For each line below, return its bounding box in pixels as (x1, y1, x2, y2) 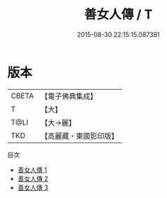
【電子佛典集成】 (40, 91, 97, 101)
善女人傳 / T (84, 6, 153, 23)
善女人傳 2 (17, 174, 49, 182)
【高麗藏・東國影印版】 (40, 131, 118, 141)
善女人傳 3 (17, 183, 49, 192)
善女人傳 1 (17, 165, 47, 174)
